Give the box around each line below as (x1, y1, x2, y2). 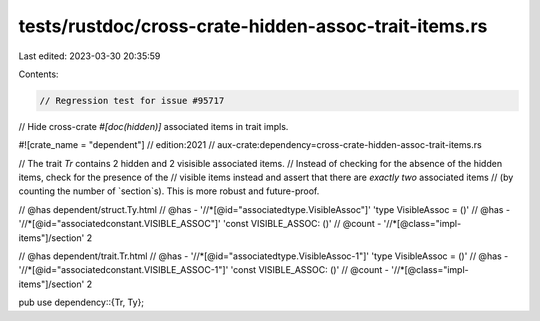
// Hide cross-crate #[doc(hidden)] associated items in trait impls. (18, 120, 289, 132)
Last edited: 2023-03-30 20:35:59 (18, 50, 161, 62)
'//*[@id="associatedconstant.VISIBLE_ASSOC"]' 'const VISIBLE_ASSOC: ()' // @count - (18, 218, 382, 230)
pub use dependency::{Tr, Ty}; (18, 296, 145, 309)
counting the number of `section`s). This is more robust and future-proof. (18, 185, 320, 197)
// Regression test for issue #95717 (39, 95, 225, 106)
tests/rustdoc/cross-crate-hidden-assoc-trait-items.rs (18, 15, 488, 37)
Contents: (18, 68, 59, 80)
